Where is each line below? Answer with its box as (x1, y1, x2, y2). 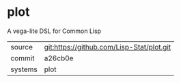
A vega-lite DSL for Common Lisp (7, 27, 101, 35)
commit (10, 53, 35, 62)
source (10, 42, 33, 51)
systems (10, 64, 38, 74)
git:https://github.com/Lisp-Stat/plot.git (44, 42, 171, 51)
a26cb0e (44, 53, 74, 62)
